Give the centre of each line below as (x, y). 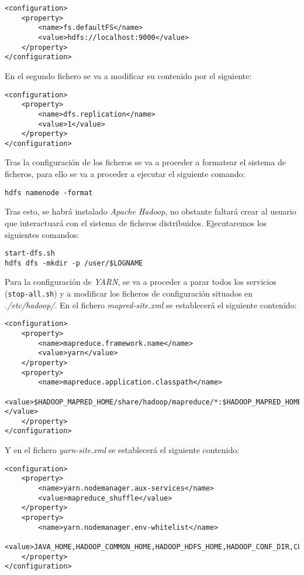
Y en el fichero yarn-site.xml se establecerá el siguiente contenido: (122, 450)
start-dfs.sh (30, 254)
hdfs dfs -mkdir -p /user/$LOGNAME (74, 263)
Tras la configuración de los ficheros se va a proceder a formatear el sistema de (145, 162)
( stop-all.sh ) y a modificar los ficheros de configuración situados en (129, 293)
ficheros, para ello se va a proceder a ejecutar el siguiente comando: (125, 174)
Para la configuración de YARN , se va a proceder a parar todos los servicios (141, 282)
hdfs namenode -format (49, 193)
